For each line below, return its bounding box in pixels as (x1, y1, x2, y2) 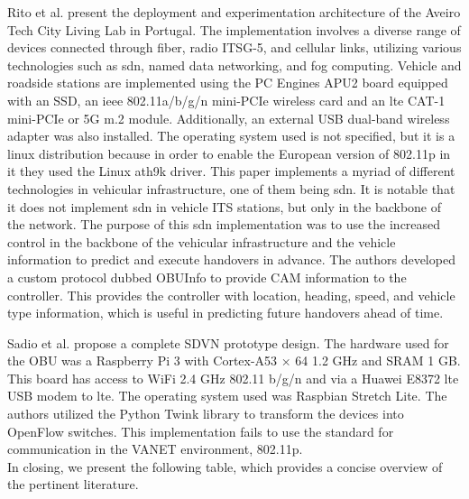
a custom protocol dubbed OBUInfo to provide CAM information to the (7, 267, 407, 286)
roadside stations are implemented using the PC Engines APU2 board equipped (7, 73, 448, 92)
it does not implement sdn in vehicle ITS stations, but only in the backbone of (7, 197, 442, 216)
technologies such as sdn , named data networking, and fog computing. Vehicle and (7, 55, 462, 74)
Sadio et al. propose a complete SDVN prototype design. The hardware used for (7, 333, 449, 352)
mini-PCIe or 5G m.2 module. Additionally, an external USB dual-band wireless (7, 108, 450, 127)
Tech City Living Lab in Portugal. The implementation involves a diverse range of (7, 20, 461, 39)
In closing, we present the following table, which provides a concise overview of (7, 457, 443, 476)
